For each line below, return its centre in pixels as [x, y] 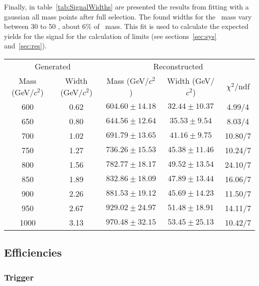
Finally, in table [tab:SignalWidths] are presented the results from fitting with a [127, 6]
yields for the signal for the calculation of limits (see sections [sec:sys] [110, 36]
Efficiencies [33, 252]
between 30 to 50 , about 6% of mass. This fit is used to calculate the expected [126, 26]
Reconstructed [178, 66]
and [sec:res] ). [25, 46]
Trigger [19, 277]
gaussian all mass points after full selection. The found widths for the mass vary [128, 16]
